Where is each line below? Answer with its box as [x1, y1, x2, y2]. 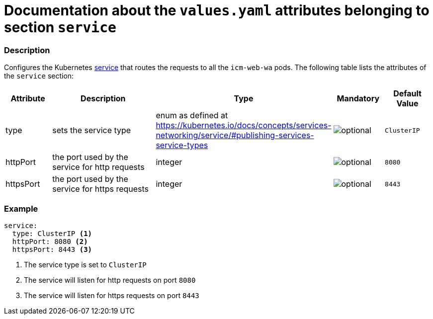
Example [4, 203, 38, 214]
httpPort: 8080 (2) [12, 237, 88, 245]
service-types [156, 140, 208, 151]
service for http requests [52, 162, 145, 172]
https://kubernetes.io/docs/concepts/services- [156, 120, 332, 131]
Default [393, 88, 422, 99]
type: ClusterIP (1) [12, 229, 92, 238]
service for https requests [52, 184, 149, 194]
